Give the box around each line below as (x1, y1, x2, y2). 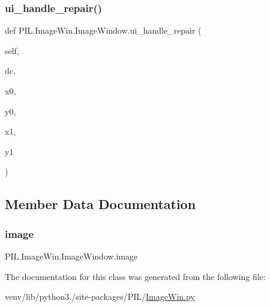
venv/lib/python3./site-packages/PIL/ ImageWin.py (5, 290, 195, 303)
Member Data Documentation (5, 195, 196, 213)
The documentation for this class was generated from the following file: (5, 270, 266, 282)
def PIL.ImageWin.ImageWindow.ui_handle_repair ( (5, 24, 202, 37)
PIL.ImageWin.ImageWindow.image (5, 249, 138, 262)
